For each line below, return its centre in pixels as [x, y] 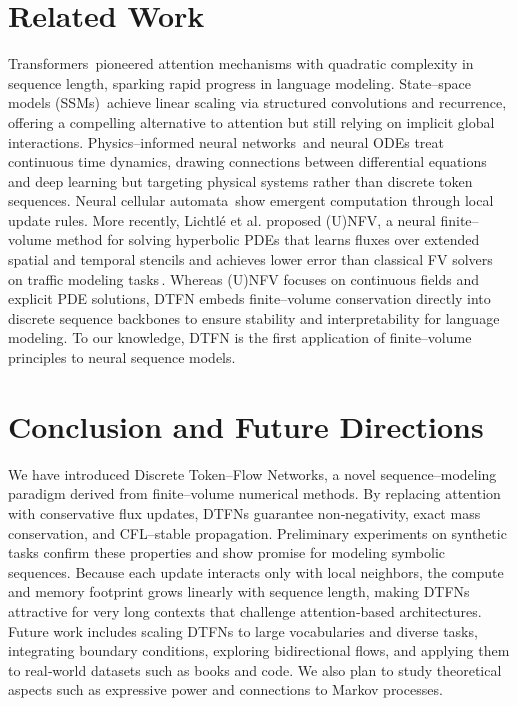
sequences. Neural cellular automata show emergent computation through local [251, 200]
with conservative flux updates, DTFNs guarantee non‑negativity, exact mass [244, 512]
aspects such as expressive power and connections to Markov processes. [225, 689]
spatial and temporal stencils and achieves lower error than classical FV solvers [250, 259]
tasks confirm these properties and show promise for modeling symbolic [227, 552]
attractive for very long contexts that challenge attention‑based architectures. [245, 610]
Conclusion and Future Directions [246, 425]
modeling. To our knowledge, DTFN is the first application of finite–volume [240, 337]
